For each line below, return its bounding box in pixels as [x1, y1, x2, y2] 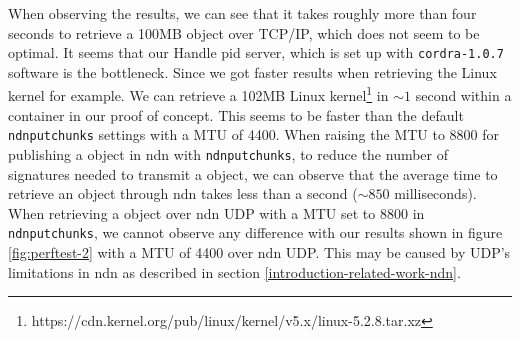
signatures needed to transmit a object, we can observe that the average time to [8, 163, 498, 184]
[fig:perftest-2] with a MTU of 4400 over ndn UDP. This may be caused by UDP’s [8, 242, 511, 263]
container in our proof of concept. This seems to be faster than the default [8, 104, 464, 125]
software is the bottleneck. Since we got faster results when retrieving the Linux [8, 61, 497, 82]
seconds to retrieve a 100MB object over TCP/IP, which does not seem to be [8, 22, 480, 43]
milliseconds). [394, 183, 477, 204]
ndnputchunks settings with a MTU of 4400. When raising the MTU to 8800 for [8, 124, 500, 145]
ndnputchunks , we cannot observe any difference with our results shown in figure [8, 222, 503, 243]
